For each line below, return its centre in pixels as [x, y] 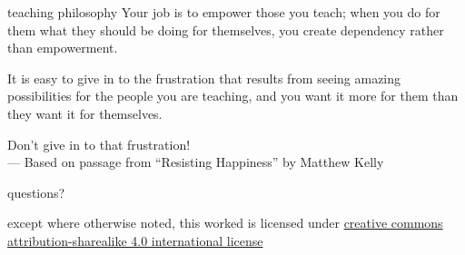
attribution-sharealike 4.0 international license [135, 240]
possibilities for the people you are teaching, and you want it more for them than [233, 96]
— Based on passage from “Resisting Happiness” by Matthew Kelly [196, 162]
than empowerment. [63, 48]
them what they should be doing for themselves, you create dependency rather [226, 29]
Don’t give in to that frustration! [99, 144]
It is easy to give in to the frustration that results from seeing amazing [204, 78]
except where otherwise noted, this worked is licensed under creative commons [225, 223]
